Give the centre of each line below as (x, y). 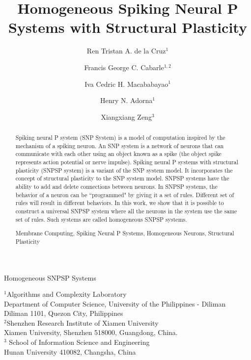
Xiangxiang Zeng (126, 116)
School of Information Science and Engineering (79, 342)
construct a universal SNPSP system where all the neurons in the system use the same (126, 211)
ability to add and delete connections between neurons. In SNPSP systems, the (116, 187)
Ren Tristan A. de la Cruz (126, 51)
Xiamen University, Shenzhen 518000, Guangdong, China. (91, 332)
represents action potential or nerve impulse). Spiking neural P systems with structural (127, 162)
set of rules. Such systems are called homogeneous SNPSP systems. (101, 219)
